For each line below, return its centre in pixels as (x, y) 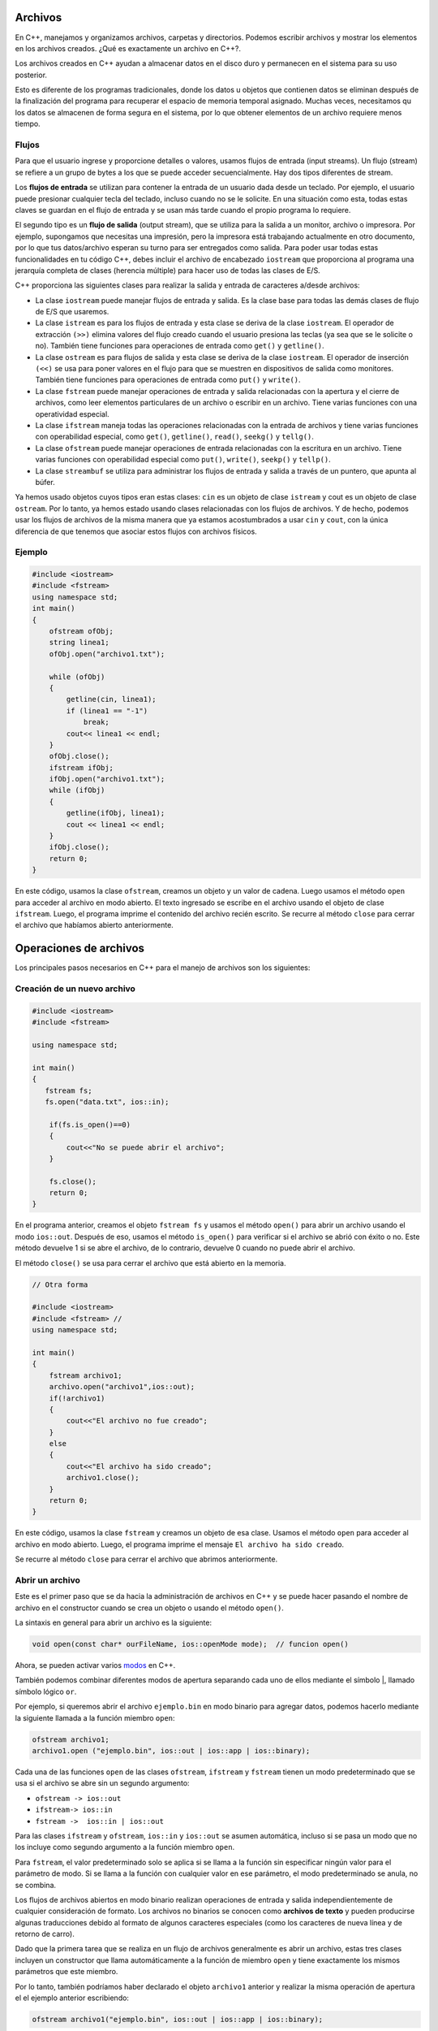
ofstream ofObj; (81, 631)
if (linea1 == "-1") (107, 710)
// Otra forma (60, 1284)
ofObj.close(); (79, 756)
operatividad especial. (72, 414)
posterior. (31, 75)
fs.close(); (73, 1181)
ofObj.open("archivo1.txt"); (107, 654)
